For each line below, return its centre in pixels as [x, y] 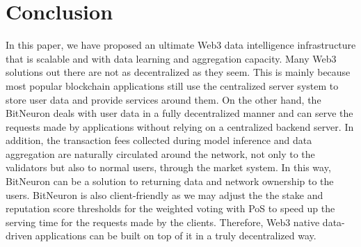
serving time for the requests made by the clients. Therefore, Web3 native [163, 222]
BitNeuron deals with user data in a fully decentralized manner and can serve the [179, 113]
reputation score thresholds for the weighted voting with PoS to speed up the [170, 208]
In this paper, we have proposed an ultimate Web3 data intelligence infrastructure [181, 45]
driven [19, 236]
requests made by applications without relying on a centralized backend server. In [180, 126]
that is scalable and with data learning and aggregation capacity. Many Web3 [171, 58]
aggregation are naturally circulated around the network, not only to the [160, 153]
